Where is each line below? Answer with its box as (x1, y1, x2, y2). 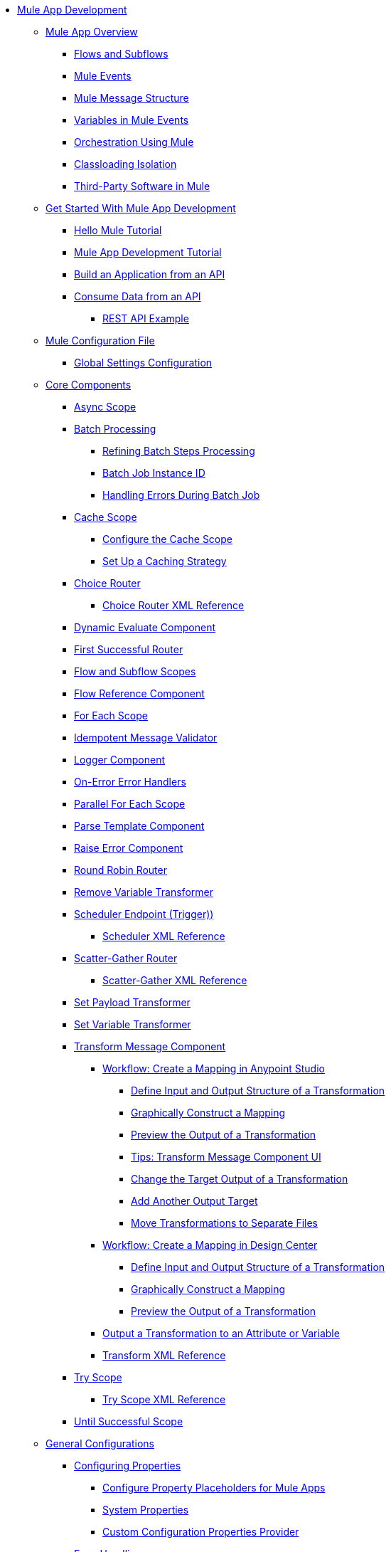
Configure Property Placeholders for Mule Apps (102, 1482, 326, 1494)
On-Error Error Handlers (74, 776, 186, 788)
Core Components (45, 379, 132, 391)
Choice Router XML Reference (102, 599, 245, 611)
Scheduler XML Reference (102, 930, 225, 942)
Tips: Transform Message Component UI (131, 1151, 321, 1163)
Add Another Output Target (131, 1195, 258, 1207)
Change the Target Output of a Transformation (131, 1173, 348, 1185)
